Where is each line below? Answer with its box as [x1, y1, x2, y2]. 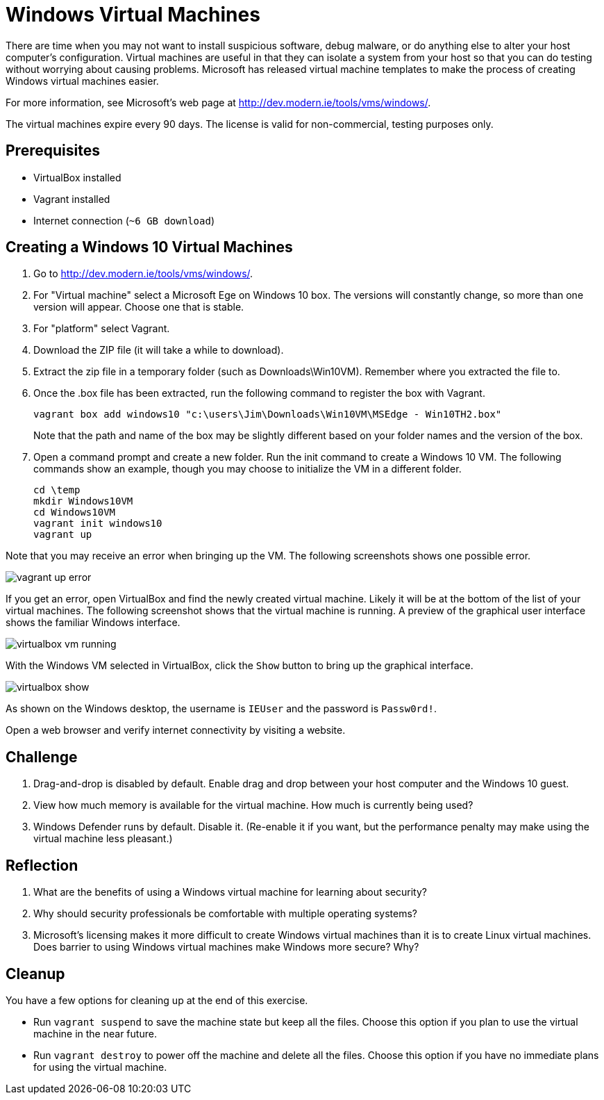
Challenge [6, 748, 78, 766]
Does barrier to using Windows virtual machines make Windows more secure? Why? [33, 941, 419, 953]
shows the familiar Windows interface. [6, 616, 181, 629]
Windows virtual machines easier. [6, 74, 159, 87]
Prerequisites [6, 142, 100, 160]
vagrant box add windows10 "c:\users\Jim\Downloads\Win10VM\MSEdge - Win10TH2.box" [33, 409, 502, 420]
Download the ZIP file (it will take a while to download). [33, 344, 284, 356]
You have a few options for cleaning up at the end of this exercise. [6, 994, 308, 1006]
